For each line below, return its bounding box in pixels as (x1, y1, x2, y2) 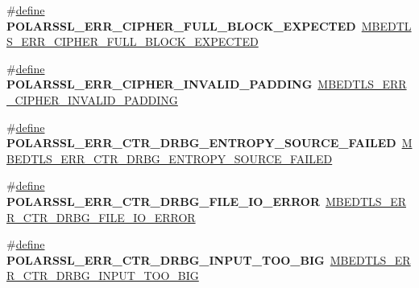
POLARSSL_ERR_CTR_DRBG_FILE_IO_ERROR (6, 192, 321, 209)
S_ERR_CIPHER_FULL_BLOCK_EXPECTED (6, 33, 259, 50)
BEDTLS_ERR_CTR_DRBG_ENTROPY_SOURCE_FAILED (6, 150, 333, 167)
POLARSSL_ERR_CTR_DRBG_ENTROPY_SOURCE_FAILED (6, 134, 396, 151)
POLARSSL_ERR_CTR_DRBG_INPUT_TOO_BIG (6, 251, 325, 268)
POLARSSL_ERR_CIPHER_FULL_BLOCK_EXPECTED (6, 17, 356, 34)
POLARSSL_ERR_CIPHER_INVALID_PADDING (6, 76, 313, 93)
